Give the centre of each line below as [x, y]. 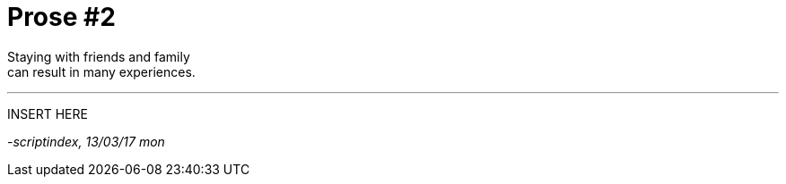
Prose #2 [61, 17]
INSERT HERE [48, 113]
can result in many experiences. [101, 71]
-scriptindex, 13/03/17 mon [86, 141]
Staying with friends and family [99, 56]
